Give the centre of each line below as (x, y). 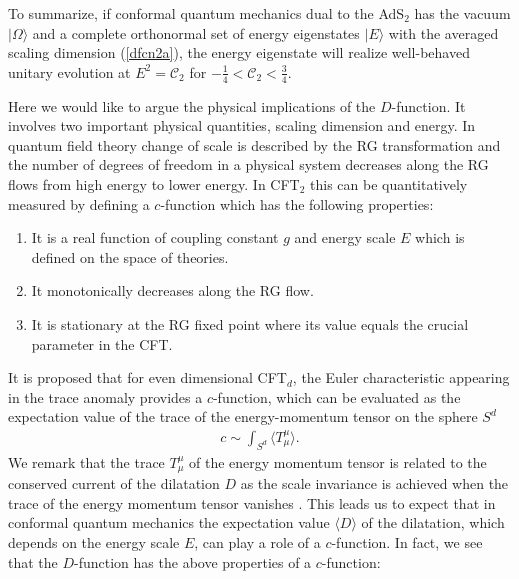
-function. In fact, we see (407, 541)
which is (440, 237)
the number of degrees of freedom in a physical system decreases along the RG (248, 164)
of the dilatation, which (433, 522)
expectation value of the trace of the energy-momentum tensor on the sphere (243, 416)
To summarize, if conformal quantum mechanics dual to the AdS (206, 13)
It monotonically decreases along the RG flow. (172, 290)
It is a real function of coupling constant (155, 237)
